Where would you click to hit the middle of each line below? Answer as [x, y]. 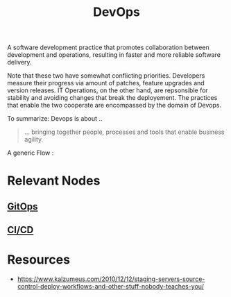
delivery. [20, 62]
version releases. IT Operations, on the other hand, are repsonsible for [108, 90]
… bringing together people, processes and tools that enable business [124, 132]
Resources [39, 260]
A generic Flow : [31, 153]
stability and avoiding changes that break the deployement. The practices [112, 98]
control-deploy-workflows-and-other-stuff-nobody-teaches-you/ [111, 287]
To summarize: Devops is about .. [55, 119]
